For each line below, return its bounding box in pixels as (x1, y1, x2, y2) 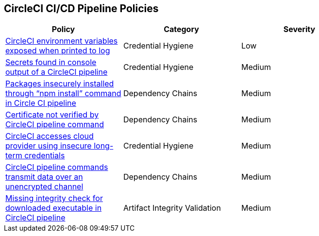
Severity (283, 24, 316, 34)
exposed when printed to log (5, 46, 110, 56)
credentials (24, 151, 65, 161)
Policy (51, 24, 75, 34)
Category (164, 24, 199, 34)
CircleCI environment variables (5, 36, 118, 46)
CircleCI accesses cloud (5, 131, 94, 141)
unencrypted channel (5, 182, 84, 192)
